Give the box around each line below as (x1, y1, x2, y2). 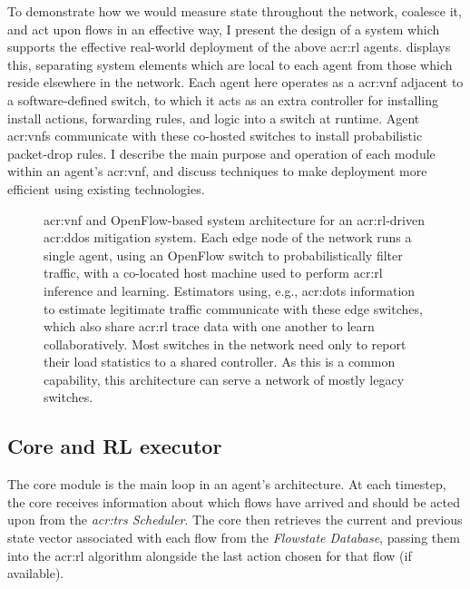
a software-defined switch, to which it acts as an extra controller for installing (7, 90, 439, 109)
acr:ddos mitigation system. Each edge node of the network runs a (44, 228, 412, 247)
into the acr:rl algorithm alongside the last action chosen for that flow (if (7, 545, 412, 564)
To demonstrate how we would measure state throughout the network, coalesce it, (7, 2, 462, 20)
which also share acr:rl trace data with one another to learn (44, 317, 375, 336)
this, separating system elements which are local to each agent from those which (7, 54, 453, 74)
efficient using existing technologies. (7, 179, 205, 198)
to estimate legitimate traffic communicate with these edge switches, (44, 299, 423, 318)
